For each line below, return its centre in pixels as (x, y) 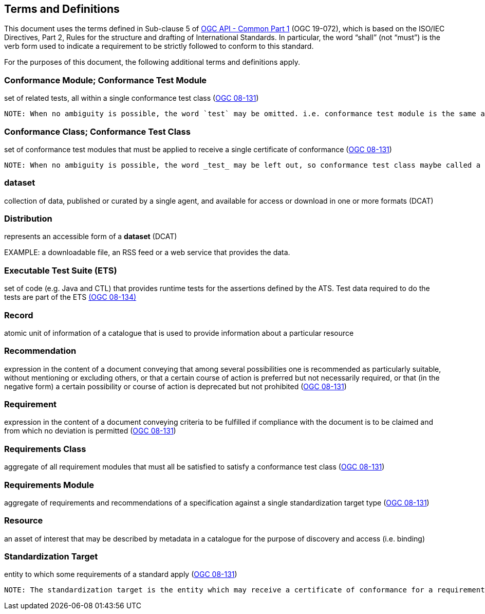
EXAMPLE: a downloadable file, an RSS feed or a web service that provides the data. (147, 252)
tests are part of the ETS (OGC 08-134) (70, 297)
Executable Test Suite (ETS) (61, 270)
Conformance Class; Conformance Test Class (97, 131)
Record (19, 315)
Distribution (28, 219)
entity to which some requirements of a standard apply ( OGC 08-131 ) (121, 574)
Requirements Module (49, 485)
